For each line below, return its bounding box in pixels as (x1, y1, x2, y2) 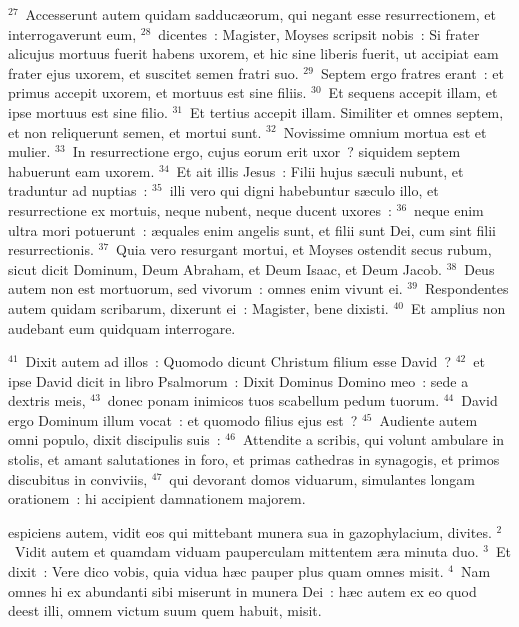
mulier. (8, 141, 51, 162)
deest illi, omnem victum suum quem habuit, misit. (8, 600, 322, 621)
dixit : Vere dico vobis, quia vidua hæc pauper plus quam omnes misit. (8, 561, 444, 582)
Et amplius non (410, 297, 506, 318)
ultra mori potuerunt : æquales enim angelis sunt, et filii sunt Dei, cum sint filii (8, 219, 496, 240)
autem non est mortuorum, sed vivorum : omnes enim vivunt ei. (8, 278, 403, 299)
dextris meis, (8, 390, 86, 411)
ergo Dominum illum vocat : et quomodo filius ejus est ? (8, 409, 358, 430)
